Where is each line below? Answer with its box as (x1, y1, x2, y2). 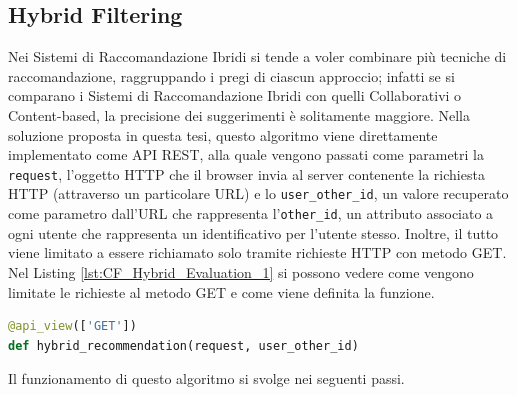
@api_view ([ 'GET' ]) (8, 319, 137, 334)
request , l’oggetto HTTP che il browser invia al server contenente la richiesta (8, 163, 485, 184)
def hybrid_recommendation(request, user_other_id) (8, 338, 359, 353)
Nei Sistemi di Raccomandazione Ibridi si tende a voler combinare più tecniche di (8, 46, 507, 67)
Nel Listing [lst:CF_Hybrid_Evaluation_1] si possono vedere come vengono (8, 261, 474, 282)
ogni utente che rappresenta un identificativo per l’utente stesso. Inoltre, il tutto (8, 222, 499, 243)
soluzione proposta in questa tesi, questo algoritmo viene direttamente (8, 124, 438, 145)
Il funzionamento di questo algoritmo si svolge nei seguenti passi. (8, 368, 405, 389)
